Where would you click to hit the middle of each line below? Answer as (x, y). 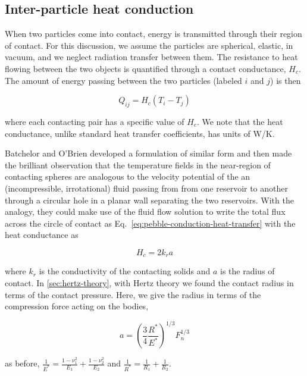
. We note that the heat (240, 121)
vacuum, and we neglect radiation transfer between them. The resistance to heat (151, 57)
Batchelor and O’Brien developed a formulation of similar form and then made (148, 153)
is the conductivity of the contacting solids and (125, 271)
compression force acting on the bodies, (77, 306)
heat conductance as (42, 235)
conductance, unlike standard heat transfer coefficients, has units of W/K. (140, 133)
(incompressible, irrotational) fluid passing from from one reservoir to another (146, 188)
